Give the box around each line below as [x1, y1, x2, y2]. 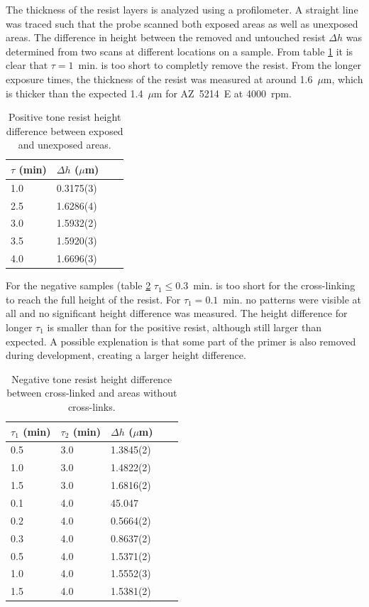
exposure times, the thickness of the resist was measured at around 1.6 [6, 71, 313, 86]
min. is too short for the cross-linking [193, 278, 356, 293]
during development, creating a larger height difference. [6, 348, 246, 362]
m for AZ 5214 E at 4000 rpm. [153, 85, 292, 100]
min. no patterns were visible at [223, 291, 361, 306]
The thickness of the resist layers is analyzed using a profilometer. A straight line [6, 2, 358, 16]
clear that [6, 58, 48, 72]
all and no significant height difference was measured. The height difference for [6, 306, 348, 321]
